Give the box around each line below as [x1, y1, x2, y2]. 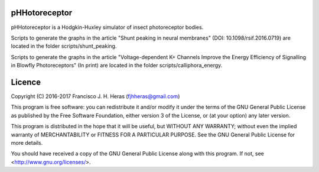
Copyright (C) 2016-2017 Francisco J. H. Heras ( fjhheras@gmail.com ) [11, 92, 180, 100]
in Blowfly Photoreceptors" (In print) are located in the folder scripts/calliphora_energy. [11, 62, 223, 69]
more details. [11, 139, 43, 146]
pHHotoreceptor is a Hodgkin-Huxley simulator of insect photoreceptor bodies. [11, 24, 204, 31]
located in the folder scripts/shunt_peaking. [11, 43, 117, 50]
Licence [11, 77, 41, 87]
